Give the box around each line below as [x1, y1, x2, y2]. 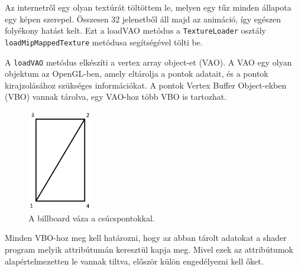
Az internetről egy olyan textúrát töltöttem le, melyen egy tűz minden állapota [5, 1, 291, 13]
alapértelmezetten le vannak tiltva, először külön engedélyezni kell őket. [5, 254, 264, 267]
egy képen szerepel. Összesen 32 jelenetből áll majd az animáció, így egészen [5, 12, 281, 25]
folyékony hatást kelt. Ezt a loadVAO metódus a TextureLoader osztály [5, 24, 266, 37]
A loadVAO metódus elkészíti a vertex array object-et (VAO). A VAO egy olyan [5, 55, 292, 68]
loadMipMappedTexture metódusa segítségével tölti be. [5, 35, 203, 48]
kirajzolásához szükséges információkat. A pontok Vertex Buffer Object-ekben [5, 79, 287, 91]
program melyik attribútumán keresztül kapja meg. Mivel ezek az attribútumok [5, 243, 293, 255]
